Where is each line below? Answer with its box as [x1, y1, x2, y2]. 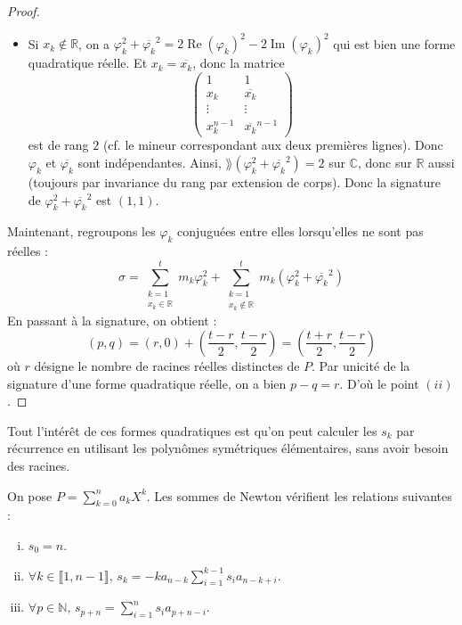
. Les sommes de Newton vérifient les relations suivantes [146, 486, 452, 505]
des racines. [7, 456, 70, 474]
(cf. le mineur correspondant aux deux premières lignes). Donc [102, 136, 443, 154]
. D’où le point [339, 374, 419, 392]
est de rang [28, 136, 89, 154]
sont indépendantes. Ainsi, [77, 153, 222, 172]
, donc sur [357, 153, 412, 172]
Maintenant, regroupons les [7, 222, 156, 241]
